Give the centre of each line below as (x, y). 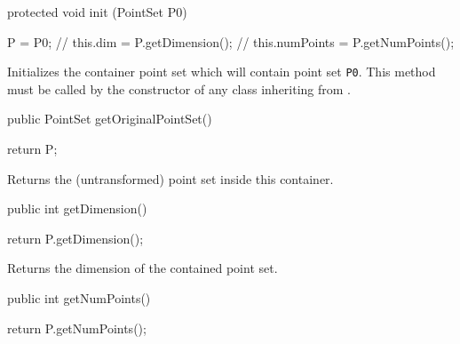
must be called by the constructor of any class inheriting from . (179, 88)
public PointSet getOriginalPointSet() (110, 119)
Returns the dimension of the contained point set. (143, 268)
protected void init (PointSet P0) (97, 12)
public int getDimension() (77, 208)
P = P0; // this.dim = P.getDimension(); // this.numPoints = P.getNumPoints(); (231, 41)
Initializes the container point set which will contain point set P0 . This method (222, 72)
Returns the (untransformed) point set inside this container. (171, 178)
